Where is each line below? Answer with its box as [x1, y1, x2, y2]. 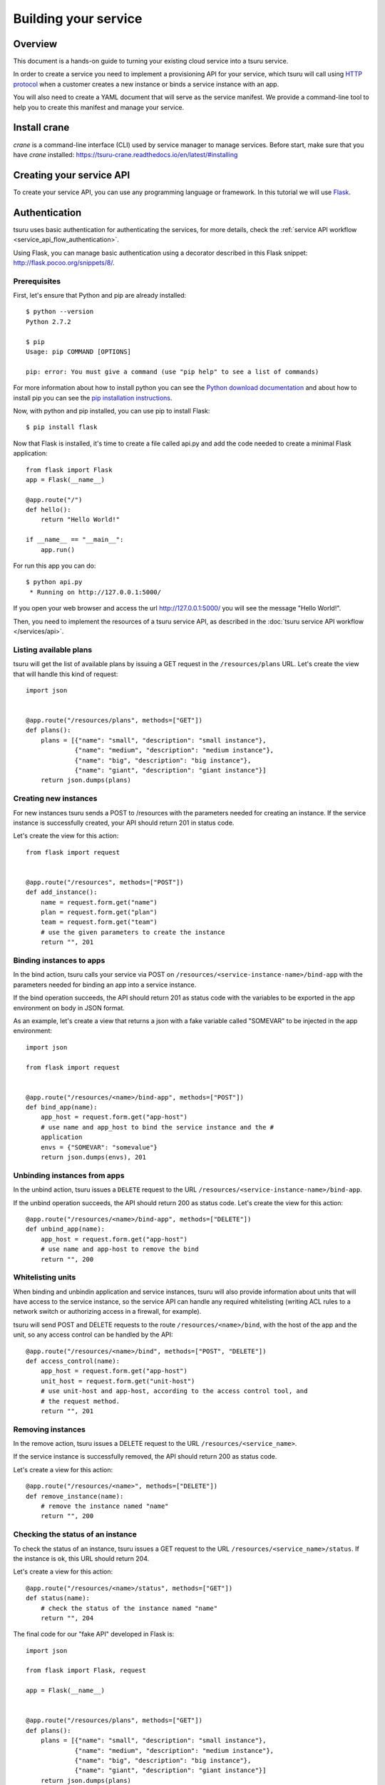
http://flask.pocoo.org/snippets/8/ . [13, 258, 115, 267]
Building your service [13, 11, 143, 26]
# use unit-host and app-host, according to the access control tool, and [40, 1387, 308, 1395]
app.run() [40, 545, 75, 553]
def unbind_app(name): [26, 1225, 106, 1233]
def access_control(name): [26, 1357, 120, 1365]
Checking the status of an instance [13, 1529, 137, 1539]
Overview [13, 38, 58, 50]
